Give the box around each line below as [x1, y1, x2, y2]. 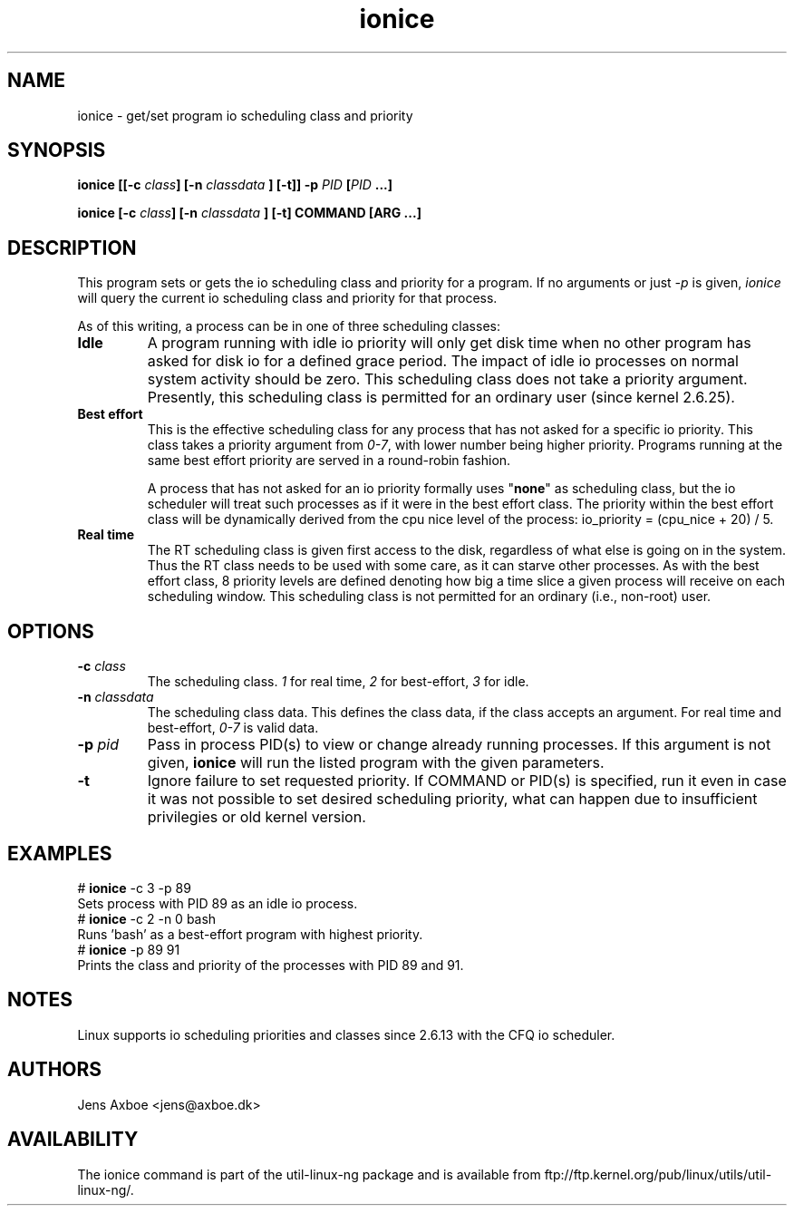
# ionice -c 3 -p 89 [77, 879, 191, 896]
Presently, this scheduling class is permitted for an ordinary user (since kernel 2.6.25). [147, 388, 735, 407]
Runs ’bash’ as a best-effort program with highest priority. [77, 926, 423, 942]
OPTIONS [7, 619, 94, 643]
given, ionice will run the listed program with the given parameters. [147, 753, 605, 772]
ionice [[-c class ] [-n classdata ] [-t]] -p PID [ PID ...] [77, 177, 393, 193]
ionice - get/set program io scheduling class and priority [77, 107, 413, 123]
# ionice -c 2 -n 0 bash [77, 910, 217, 927]
